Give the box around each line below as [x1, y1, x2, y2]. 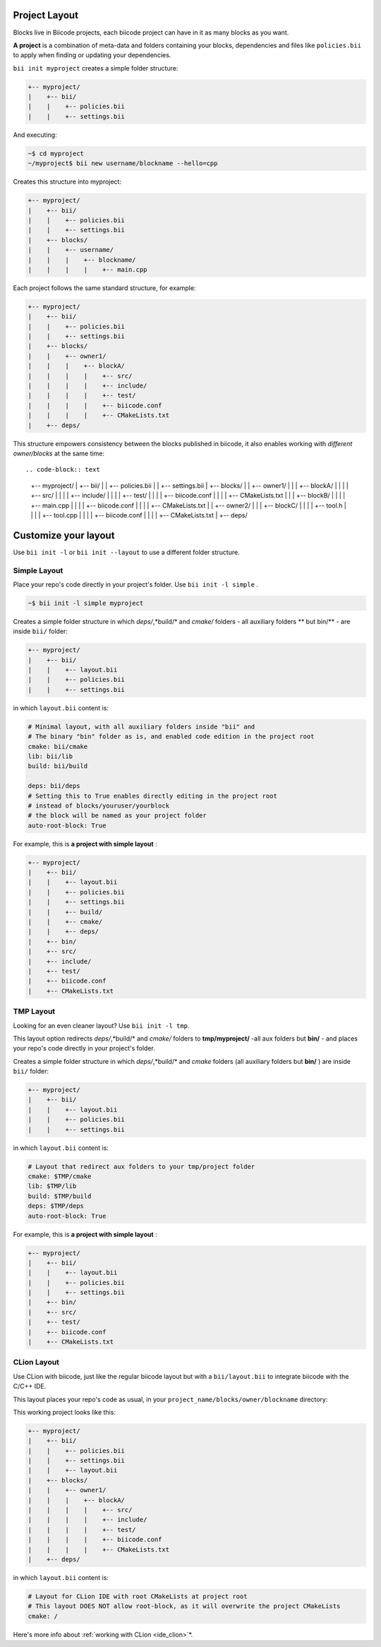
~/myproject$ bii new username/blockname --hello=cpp [28, 160, 218, 167]
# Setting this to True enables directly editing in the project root [28, 791, 278, 800]
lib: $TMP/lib [28, 1182, 77, 1190]
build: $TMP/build [28, 1192, 92, 1200]
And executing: [13, 131, 57, 139]
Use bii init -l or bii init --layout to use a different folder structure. [13, 548, 240, 556]
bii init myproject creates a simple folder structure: [13, 64, 179, 72]
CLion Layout [13, 1358, 60, 1367]
